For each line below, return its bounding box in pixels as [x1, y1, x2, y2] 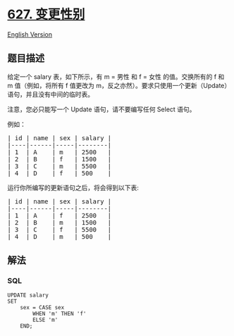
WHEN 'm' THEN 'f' [32, 311, 87, 318]
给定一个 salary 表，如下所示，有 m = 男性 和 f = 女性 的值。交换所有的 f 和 [7, 72, 225, 81]
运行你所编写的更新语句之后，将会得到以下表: [7, 183, 140, 192]
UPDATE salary [7, 292, 49, 299]
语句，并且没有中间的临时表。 [7, 89, 94, 99]
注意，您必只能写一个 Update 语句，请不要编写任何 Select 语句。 [7, 105, 196, 113]
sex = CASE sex [20, 304, 65, 311]
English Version [7, 30, 53, 39]
